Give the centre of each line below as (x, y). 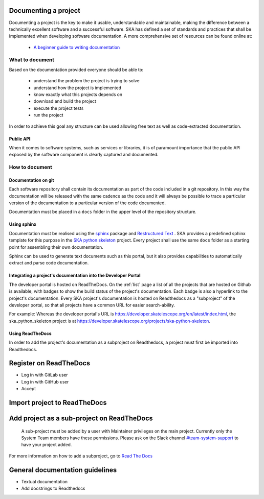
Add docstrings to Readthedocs (53, 488)
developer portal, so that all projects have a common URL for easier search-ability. (92, 305)
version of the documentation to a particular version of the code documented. (88, 203)
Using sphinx (23, 224)
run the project (48, 115)
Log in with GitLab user (44, 375)
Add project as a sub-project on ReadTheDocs (81, 418)
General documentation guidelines (63, 470)
